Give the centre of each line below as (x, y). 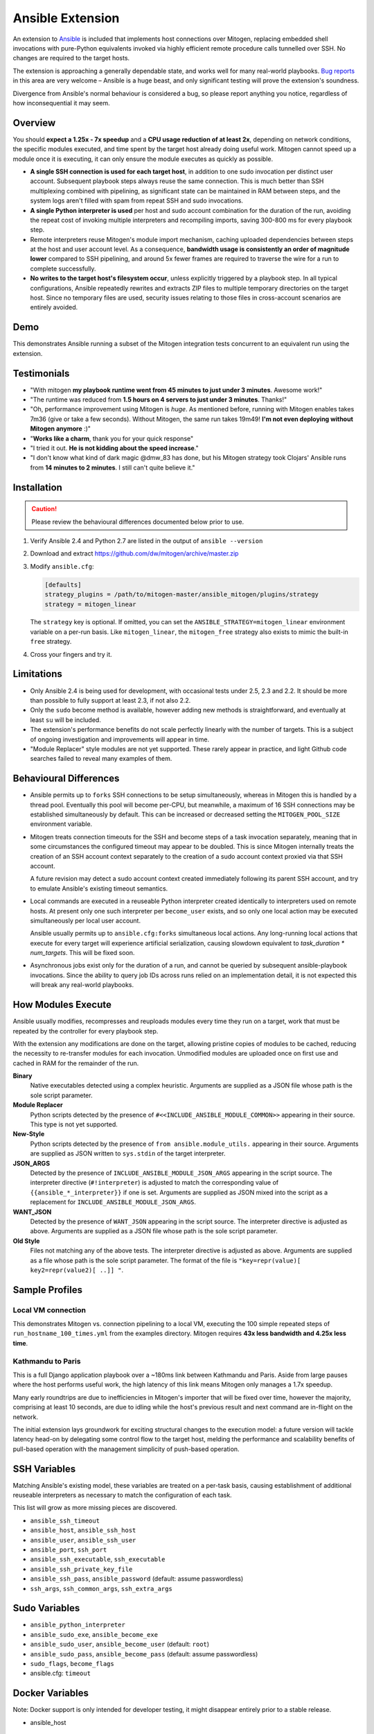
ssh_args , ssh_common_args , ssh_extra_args (101, 1588)
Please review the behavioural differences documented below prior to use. (138, 522)
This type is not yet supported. (74, 1124)
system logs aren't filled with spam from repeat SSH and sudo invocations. (137, 200)
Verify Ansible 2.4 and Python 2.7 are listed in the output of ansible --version (146, 540)
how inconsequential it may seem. (61, 103)
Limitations (37, 674)
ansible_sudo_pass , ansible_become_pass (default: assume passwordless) (144, 1654)
